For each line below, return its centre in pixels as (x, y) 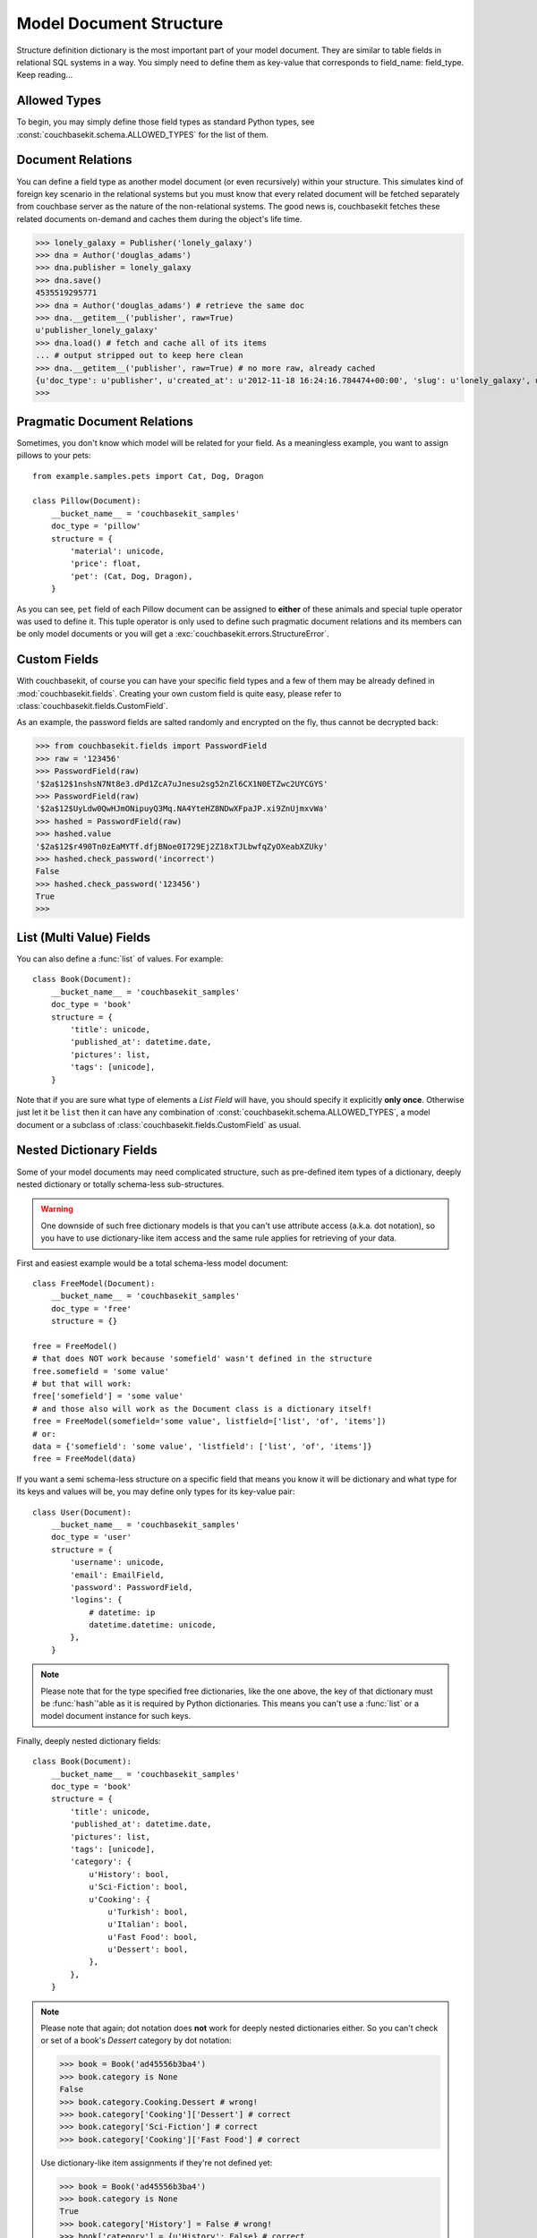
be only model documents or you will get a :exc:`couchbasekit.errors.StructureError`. (173, 634)
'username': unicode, (118, 1563)
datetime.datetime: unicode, (153, 1625)
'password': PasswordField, (132, 1587)
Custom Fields (58, 659)
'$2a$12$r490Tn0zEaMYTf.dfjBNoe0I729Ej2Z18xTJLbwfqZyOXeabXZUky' (182, 846)
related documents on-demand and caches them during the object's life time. (159, 218)
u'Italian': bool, (148, 1924)
